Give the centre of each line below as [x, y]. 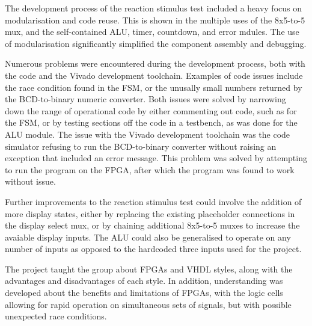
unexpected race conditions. [56, 316]
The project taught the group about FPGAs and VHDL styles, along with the [149, 269]
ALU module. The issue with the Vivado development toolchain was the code [148, 134]
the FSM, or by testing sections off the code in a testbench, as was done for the [151, 122]
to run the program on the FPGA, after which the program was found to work [150, 169]
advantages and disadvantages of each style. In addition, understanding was [144, 281]
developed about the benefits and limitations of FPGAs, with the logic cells [144, 293]
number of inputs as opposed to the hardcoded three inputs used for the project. [153, 249]
